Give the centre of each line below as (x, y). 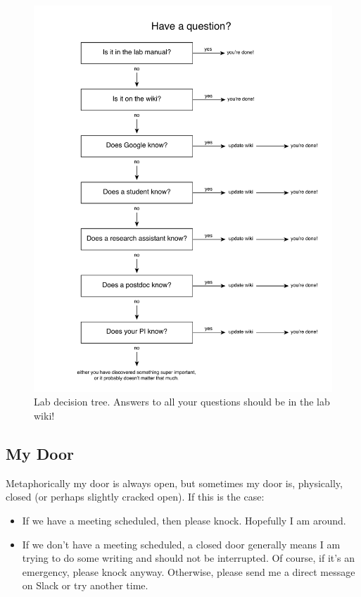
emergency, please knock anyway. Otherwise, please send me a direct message (189, 571)
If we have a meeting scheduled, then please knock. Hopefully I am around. (184, 521)
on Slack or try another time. (85, 585)
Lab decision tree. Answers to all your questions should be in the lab (182, 402)
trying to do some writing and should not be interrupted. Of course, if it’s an (189, 558)
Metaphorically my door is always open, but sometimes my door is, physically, (174, 483)
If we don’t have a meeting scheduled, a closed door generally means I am (181, 544)
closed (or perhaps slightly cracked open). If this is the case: (135, 497)
